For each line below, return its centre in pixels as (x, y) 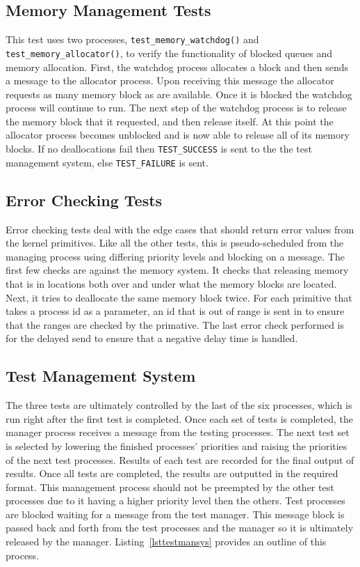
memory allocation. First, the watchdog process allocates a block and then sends (177, 67)
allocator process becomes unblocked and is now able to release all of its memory (178, 135)
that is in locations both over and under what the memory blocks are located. (171, 283)
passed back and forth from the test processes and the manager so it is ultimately (180, 528)
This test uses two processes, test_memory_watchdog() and (132, 39)
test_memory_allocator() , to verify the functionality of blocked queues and (169, 53)
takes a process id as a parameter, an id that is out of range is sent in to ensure (175, 311)
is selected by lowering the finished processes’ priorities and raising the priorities (177, 445)
